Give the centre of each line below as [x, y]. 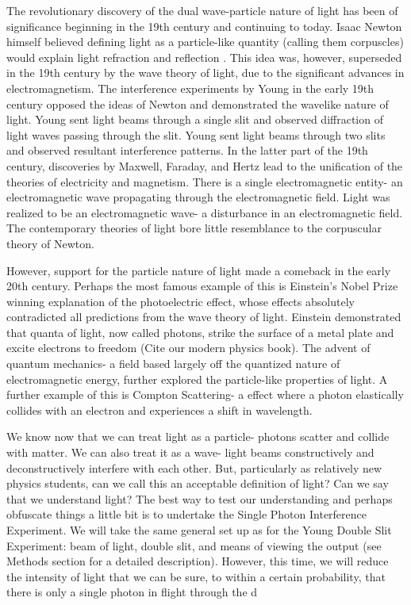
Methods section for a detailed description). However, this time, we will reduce [198, 561]
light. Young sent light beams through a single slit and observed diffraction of [195, 119]
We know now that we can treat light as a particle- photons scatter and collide [198, 437]
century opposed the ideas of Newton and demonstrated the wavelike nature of [198, 103]
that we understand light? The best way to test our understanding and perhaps [200, 498]
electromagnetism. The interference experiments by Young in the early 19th [190, 88]
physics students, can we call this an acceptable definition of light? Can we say [198, 483]
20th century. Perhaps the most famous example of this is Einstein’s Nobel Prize [202, 286]
